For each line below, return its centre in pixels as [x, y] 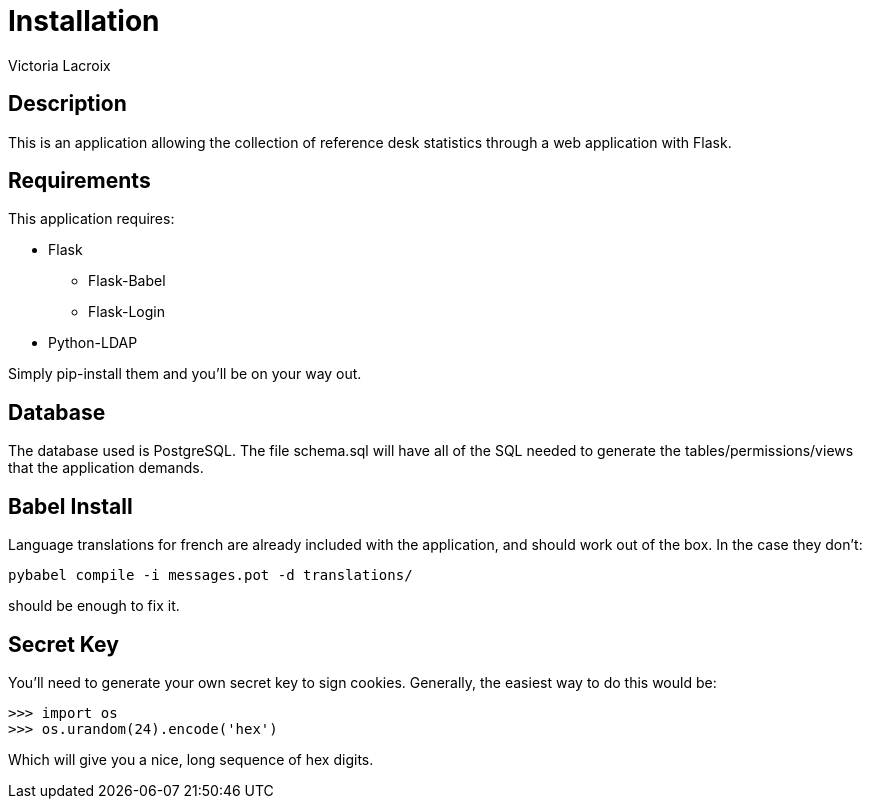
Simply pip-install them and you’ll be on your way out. [185, 374]
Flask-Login [126, 312]
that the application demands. [106, 468]
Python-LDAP [93, 343]
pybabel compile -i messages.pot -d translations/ [210, 575]
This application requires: [91, 219]
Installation [84, 21]
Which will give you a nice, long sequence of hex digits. [191, 759]
